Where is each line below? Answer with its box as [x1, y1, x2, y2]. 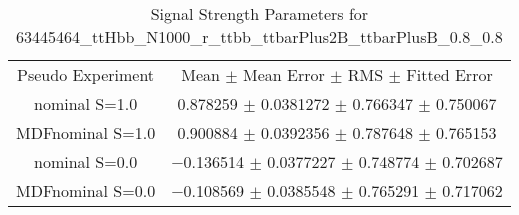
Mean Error [242, 63, 325, 86]
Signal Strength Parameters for [150, 2, 369, 25]
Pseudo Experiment [17, 63, 155, 86]
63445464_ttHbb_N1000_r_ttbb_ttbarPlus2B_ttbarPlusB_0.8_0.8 [16, 25, 503, 48]
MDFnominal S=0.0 [16, 179, 156, 202]
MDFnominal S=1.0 [16, 121, 156, 144]
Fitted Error [406, 63, 493, 86]
